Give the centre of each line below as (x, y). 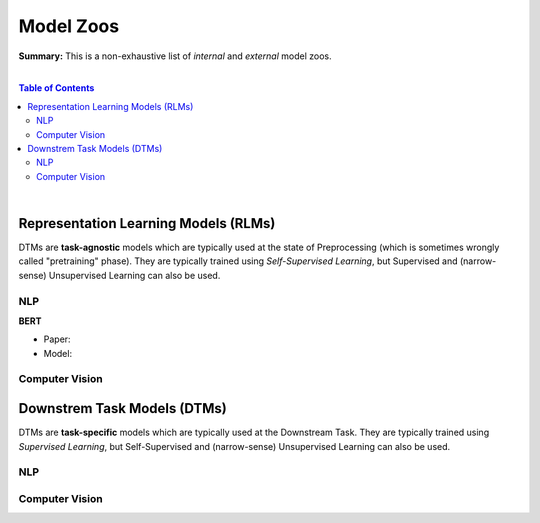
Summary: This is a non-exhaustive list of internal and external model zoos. (175, 56)
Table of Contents (56, 88)
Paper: (57, 339)
